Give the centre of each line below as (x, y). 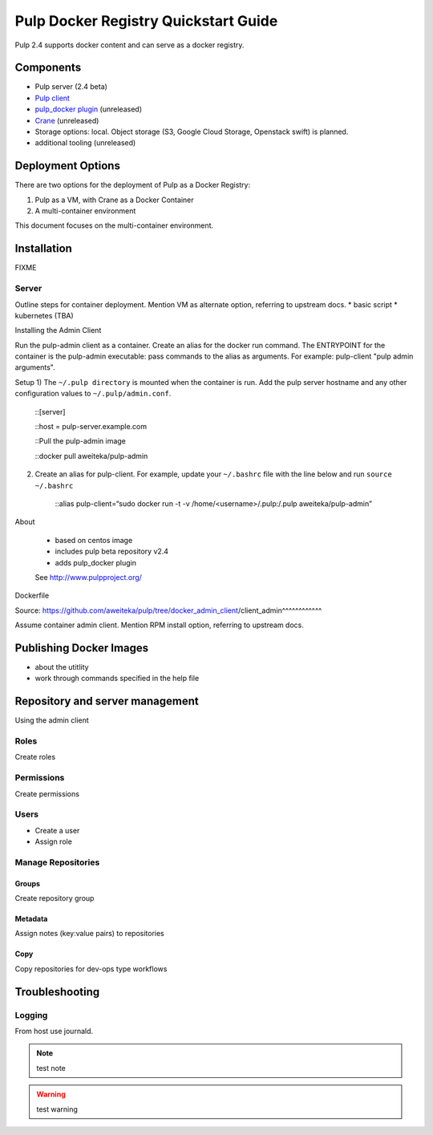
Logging (31, 1015)
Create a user (57, 830)
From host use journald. (54, 1032)
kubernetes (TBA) (44, 315)
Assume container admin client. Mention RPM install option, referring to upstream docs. (159, 625)
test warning (57, 1109)
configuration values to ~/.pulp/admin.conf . (93, 394)
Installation (43, 249)
